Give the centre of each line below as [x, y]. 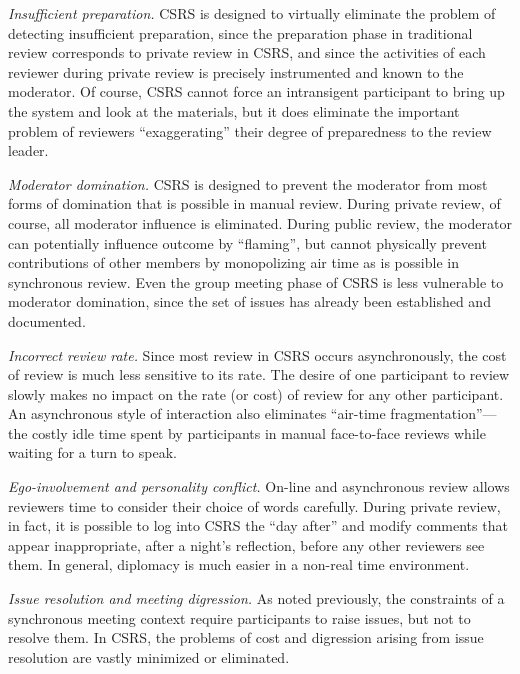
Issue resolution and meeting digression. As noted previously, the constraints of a [256, 598]
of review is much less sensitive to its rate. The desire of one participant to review [259, 374]
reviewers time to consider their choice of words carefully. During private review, [254, 505]
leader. [28, 150]
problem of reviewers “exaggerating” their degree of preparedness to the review [250, 130]
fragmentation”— [443, 413]
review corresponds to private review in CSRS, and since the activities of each [247, 52]
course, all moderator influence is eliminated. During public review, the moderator [260, 222]
